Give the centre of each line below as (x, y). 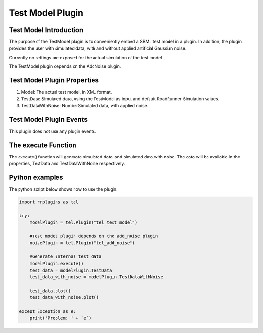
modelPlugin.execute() (56, 264)
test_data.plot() (50, 291)
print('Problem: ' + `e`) (60, 318)
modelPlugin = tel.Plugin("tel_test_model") (84, 223)
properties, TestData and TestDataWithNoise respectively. (67, 164)
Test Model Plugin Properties (54, 80)
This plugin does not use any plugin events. (53, 131)
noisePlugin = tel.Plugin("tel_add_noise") (82, 243)
